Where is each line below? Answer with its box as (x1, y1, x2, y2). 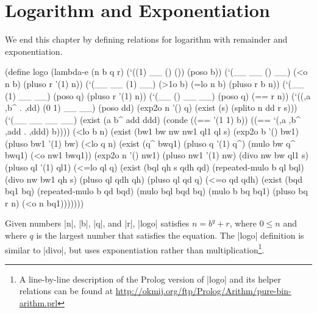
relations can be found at (19, 284, 113, 297)
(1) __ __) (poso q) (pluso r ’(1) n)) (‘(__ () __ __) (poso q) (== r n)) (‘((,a (5, 89, 311, 102)
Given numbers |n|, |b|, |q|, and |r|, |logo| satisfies (5, 217, 190, 230)
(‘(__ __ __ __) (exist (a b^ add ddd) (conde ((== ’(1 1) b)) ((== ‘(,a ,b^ (5, 113, 301, 125)
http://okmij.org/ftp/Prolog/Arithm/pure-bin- (115, 284, 291, 297)
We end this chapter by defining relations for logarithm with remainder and (5, 33, 288, 46)
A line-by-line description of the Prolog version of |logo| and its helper (19, 272, 281, 285)
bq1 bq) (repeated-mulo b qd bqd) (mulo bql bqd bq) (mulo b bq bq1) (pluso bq (5, 185, 308, 197)
